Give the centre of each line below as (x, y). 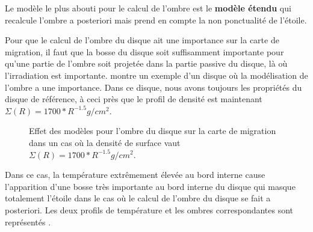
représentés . (28, 221)
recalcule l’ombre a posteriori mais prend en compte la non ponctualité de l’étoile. (156, 20)
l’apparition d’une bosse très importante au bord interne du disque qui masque (150, 186)
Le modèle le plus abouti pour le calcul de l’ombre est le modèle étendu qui (148, 8)
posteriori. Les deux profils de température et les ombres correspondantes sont (149, 209)
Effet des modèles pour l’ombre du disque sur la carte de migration (153, 131)
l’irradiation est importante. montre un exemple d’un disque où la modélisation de (156, 75)
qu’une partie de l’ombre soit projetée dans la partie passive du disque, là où (146, 63)
